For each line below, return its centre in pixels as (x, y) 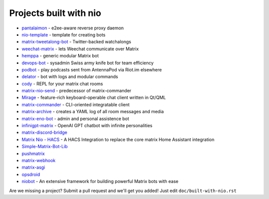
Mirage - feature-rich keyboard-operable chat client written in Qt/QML (94, 98)
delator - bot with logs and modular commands (70, 77)
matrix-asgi (33, 168)
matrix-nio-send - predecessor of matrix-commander (76, 91)
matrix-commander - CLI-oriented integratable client (76, 104)
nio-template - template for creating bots (64, 34)
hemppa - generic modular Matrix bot (60, 56)
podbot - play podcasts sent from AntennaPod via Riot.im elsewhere (92, 69)
